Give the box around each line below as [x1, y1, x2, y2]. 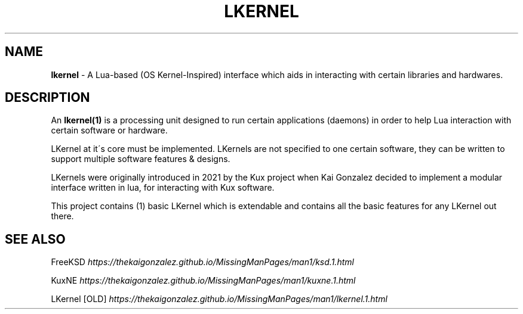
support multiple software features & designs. [51, 154, 230, 164]
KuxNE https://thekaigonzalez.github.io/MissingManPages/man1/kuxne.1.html [51, 275, 356, 286]
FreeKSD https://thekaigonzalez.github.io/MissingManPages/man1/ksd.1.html [51, 257, 354, 268]
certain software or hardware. [51, 125, 168, 136]
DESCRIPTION [5, 90, 90, 105]
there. [51, 211, 74, 222]
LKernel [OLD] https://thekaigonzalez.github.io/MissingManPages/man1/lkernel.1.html [51, 294, 387, 304]
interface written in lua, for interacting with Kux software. [51, 182, 275, 193]
